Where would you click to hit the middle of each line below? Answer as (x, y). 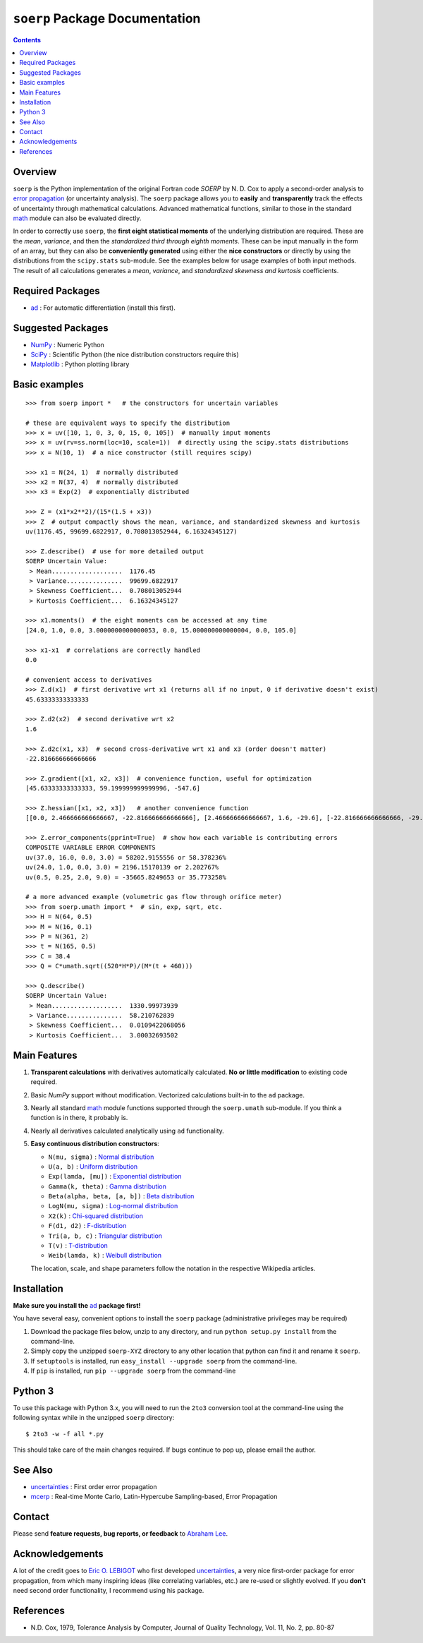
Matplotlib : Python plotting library (80, 364)
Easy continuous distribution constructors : (95, 1144)
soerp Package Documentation (107, 18)
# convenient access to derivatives (89, 680)
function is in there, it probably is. (79, 1118)
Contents (27, 40)
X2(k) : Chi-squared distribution (96, 1216)
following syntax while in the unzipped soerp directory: (94, 1418)
